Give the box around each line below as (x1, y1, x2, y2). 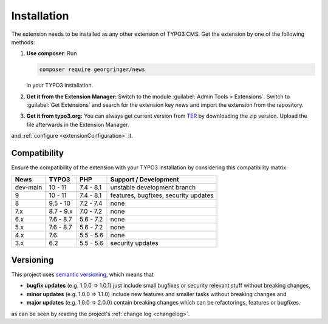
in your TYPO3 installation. (26, 82, 94, 89)
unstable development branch (110, 183, 196, 191)
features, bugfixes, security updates (110, 191, 214, 200)
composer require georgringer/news (39, 66, 145, 73)
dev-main (15, 183, 43, 191)
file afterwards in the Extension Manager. (26, 121, 129, 128)
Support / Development (110, 175, 179, 183)
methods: (11, 38, 35, 46)
